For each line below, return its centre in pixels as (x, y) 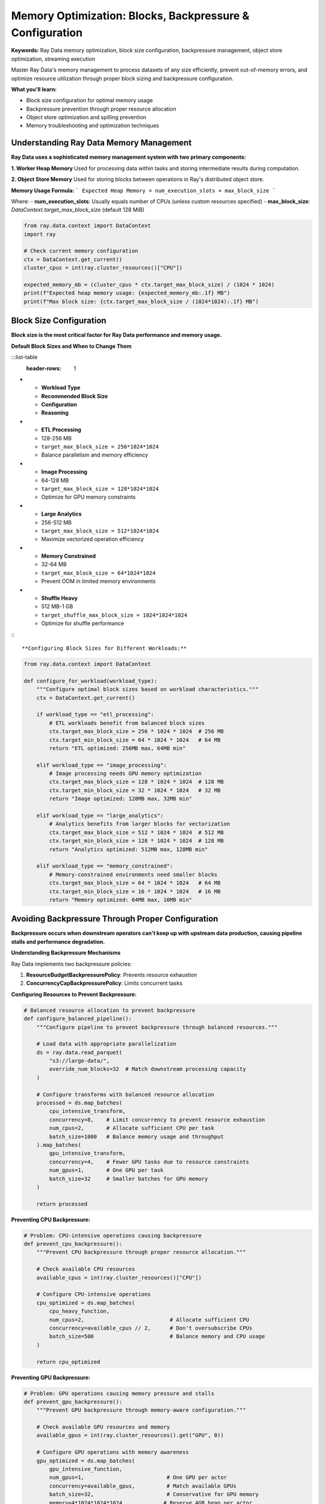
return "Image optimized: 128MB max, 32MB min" (121, 799)
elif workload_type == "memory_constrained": (105, 866)
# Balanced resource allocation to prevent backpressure (110, 1010)
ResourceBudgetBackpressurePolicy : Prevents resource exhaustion (112, 975)
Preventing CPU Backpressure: (51, 1219)
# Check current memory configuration (81, 251)
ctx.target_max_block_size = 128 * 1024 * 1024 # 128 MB (136, 782)
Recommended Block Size (75, 396)
